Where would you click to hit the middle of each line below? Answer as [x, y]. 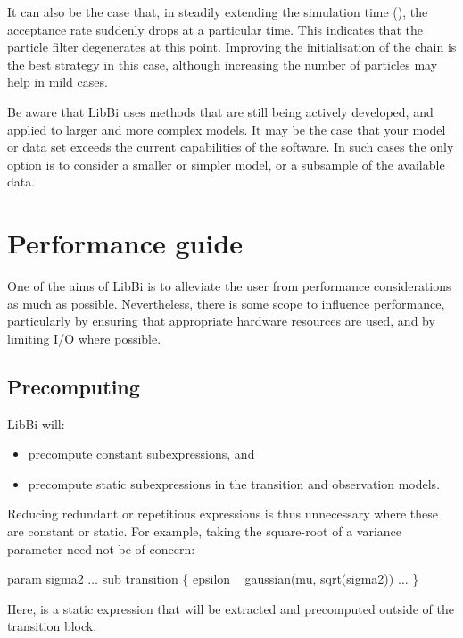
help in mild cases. [58, 82]
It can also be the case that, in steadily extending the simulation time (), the [218, 12]
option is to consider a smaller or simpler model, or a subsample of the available [226, 164]
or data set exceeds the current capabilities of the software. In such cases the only [231, 147]
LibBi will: [36, 423]
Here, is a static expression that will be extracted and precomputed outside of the [231, 608]
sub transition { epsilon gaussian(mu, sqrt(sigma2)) [248, 579]
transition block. [52, 626]
